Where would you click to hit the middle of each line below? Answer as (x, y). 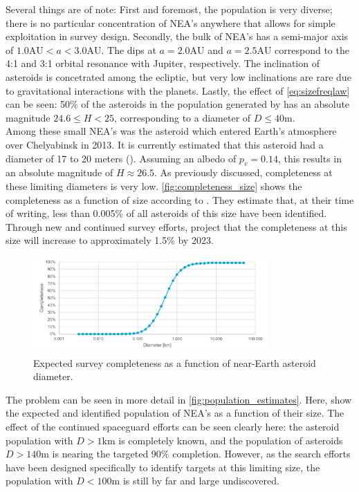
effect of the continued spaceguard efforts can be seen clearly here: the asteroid (173, 426)
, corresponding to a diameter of (183, 117)
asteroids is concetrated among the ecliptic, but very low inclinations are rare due (178, 76)
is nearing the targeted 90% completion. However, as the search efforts (201, 454)
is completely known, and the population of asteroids (231, 440)
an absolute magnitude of (59, 172)
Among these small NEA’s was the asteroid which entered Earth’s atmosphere (171, 131)
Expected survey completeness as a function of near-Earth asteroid (175, 362)
